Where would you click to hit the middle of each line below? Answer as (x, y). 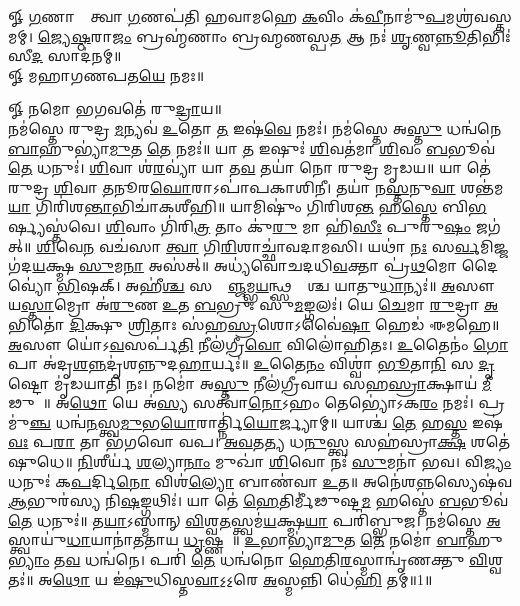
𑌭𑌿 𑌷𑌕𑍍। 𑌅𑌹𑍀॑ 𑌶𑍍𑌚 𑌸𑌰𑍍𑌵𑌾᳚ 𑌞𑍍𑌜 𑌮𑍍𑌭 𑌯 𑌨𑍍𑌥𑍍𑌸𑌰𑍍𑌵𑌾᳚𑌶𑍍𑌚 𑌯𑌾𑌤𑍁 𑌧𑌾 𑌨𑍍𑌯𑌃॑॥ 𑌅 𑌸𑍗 (276, 284)
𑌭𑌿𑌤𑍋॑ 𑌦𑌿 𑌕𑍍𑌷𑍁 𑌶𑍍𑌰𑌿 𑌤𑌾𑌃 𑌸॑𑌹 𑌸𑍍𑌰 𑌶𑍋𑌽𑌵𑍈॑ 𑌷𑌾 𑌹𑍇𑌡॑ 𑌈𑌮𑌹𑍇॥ (254, 323)
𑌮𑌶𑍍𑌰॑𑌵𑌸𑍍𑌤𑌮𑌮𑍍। (478, 16)
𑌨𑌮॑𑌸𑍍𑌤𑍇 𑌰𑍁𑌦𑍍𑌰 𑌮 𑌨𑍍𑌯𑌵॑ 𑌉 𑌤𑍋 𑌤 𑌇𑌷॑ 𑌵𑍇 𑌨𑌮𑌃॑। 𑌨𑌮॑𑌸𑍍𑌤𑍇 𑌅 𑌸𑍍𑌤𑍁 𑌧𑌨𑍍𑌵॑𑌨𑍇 (255, 127)
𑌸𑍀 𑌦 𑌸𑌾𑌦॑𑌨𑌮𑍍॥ (65, 55)
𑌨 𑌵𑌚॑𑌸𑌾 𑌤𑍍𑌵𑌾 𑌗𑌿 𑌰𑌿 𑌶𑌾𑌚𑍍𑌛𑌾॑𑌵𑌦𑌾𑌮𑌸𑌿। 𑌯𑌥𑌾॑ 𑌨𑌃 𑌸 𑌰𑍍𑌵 (281, 245)
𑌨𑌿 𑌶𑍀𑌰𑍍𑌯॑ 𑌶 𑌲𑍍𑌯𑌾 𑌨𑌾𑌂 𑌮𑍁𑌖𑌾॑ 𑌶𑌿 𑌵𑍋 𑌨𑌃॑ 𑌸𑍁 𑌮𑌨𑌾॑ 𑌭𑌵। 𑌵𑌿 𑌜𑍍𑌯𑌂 (294, 461)
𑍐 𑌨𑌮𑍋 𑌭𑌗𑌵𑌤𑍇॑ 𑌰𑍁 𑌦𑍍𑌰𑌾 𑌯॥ (115, 108)
